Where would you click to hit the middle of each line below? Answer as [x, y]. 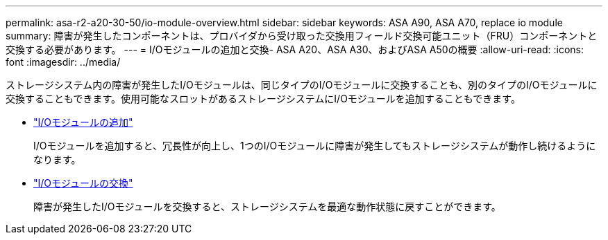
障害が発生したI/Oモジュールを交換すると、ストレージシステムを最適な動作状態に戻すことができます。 [267, 206]
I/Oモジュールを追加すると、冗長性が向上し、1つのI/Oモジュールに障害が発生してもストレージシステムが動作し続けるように [315, 146]
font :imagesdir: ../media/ [63, 62]
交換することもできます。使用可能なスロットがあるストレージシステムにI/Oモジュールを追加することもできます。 [263, 99]
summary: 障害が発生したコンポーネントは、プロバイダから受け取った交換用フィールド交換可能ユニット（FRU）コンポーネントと [302, 36]
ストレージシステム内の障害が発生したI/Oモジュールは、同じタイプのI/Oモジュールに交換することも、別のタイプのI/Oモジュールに [302, 85]
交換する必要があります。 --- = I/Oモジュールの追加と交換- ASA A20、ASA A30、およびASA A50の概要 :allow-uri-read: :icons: [295, 49]
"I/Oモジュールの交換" [83, 183]
